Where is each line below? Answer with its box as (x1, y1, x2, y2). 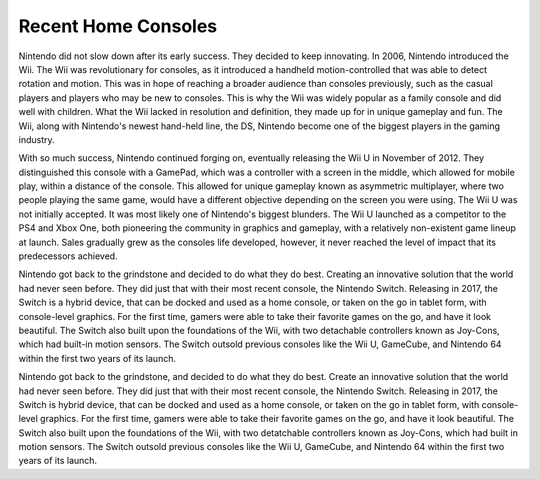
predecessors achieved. (18, 250, 119, 262)
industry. (18, 133, 55, 145)
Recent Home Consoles (18, 15, 218, 37)
